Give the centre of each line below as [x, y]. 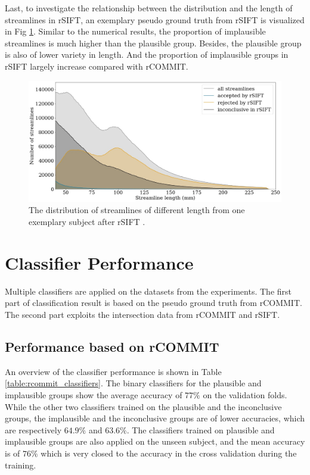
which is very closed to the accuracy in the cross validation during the [169, 453]
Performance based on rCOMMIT [112, 346]
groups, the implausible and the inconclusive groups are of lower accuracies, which [155, 418]
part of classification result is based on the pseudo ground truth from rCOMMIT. [154, 303]
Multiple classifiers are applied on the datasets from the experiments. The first [148, 291]
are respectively [33, 429]
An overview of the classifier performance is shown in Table [113, 371]
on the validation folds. [245, 394]
